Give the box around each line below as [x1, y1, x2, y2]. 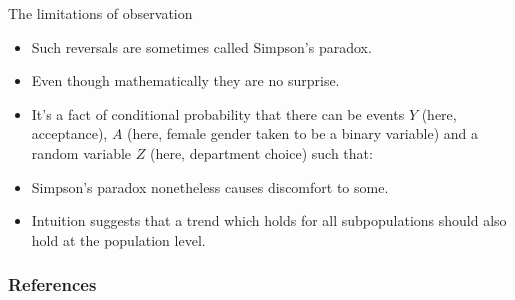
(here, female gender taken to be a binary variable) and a [127, 123, 478, 144]
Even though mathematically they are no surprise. [31, 70, 340, 91]
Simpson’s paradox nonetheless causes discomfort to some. [31, 176, 389, 197]
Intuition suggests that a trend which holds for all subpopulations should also [31, 210, 507, 231]
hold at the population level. [31, 229, 206, 250]
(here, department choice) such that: [149, 142, 373, 163]
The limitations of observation [8, 3, 193, 23]
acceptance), [31, 123, 108, 144]
